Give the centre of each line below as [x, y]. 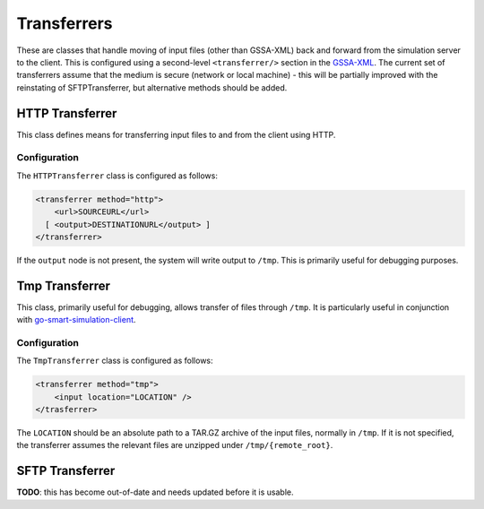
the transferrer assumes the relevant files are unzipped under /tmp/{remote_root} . [175, 445]
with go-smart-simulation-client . [76, 320]
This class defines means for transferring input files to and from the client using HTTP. [176, 134]
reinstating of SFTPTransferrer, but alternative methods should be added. [152, 87]
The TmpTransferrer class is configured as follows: [115, 361]
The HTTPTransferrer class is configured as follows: [117, 176]
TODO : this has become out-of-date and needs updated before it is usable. [156, 492]
